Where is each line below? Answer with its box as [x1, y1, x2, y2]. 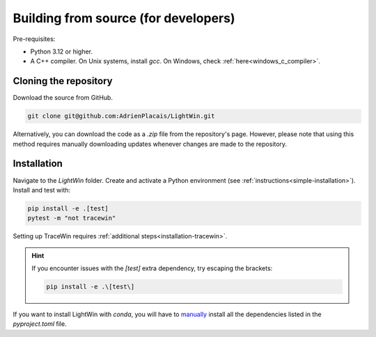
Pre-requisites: [13, 35, 56, 43]
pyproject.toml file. [13, 320, 67, 328]
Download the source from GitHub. [13, 94, 113, 102]
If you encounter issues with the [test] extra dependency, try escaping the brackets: [31, 264, 273, 272]
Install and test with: [13, 186, 71, 194]
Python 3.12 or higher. [30, 47, 93, 56]
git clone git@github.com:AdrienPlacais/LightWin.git [27, 112, 215, 120]
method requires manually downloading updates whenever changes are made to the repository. [13, 140, 288, 148]
